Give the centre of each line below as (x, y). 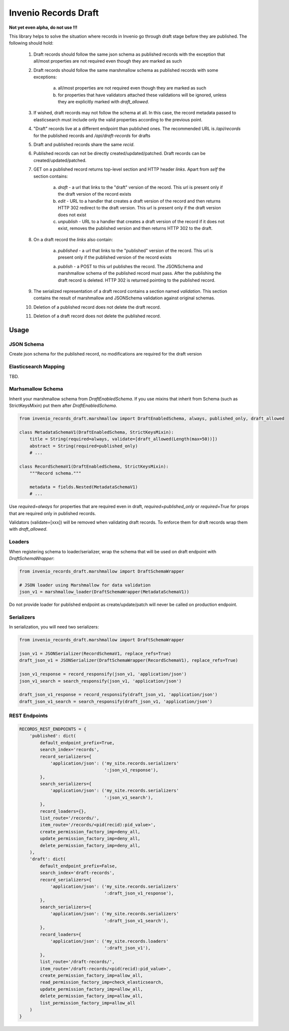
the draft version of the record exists (95, 194)
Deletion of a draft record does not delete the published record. (97, 316)
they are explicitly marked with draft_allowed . (103, 102)
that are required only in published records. (52, 513)
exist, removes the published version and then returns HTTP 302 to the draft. (135, 228)
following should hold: (31, 43)
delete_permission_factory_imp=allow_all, (92, 996)
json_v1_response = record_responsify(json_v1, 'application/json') (103, 674)
